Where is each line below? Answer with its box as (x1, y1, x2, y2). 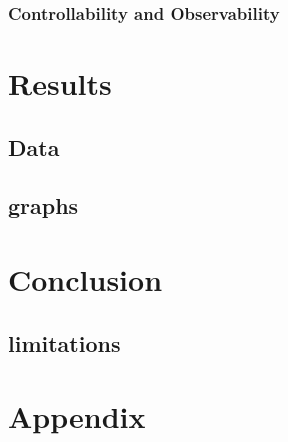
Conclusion (8, 258, 163, 299)
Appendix (8, 396, 146, 437)
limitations (8, 327, 121, 358)
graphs (8, 190, 79, 221)
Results (8, 63, 112, 104)
